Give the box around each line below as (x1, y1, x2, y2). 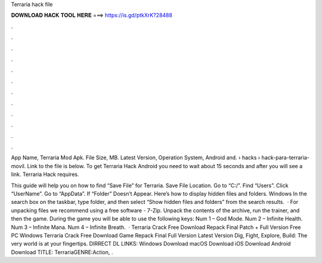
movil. (11, 162, 26, 169)
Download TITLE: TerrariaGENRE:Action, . (11, 248, 113, 256)
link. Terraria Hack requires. (11, 171, 79, 178)
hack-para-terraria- (261, 154, 309, 161)
